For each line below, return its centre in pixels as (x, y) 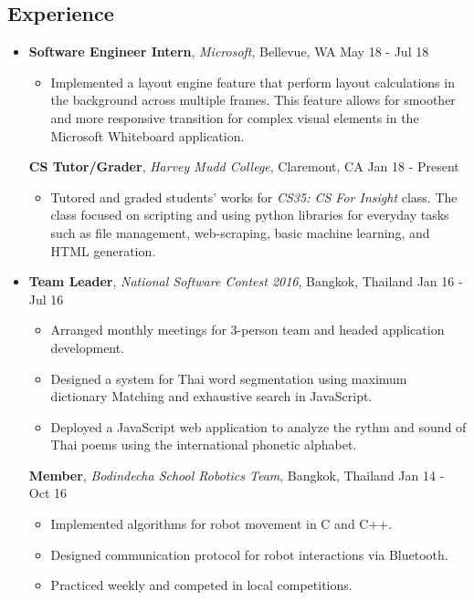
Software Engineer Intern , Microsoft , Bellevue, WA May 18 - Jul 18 (229, 52)
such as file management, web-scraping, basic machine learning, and (240, 232)
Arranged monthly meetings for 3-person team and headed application (248, 330)
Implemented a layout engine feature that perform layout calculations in (253, 82)
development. (88, 347)
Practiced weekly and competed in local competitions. (201, 585)
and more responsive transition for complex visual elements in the (235, 117)
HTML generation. (103, 250)
